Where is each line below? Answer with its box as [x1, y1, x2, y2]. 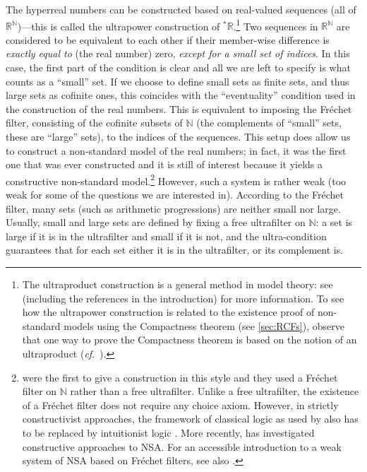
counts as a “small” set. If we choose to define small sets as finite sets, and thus [6, 73, 349, 88]
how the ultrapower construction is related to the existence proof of [22, 305, 315, 319]
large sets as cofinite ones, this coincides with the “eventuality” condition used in [6, 88, 356, 102]
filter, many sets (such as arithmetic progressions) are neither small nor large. [6, 201, 341, 216]
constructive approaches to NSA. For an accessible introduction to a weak [22, 439, 342, 454]
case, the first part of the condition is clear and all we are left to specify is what [6, 60, 351, 75]
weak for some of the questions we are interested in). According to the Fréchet [6, 187, 344, 202]
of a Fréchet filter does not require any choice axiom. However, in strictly [22, 397, 339, 412]
